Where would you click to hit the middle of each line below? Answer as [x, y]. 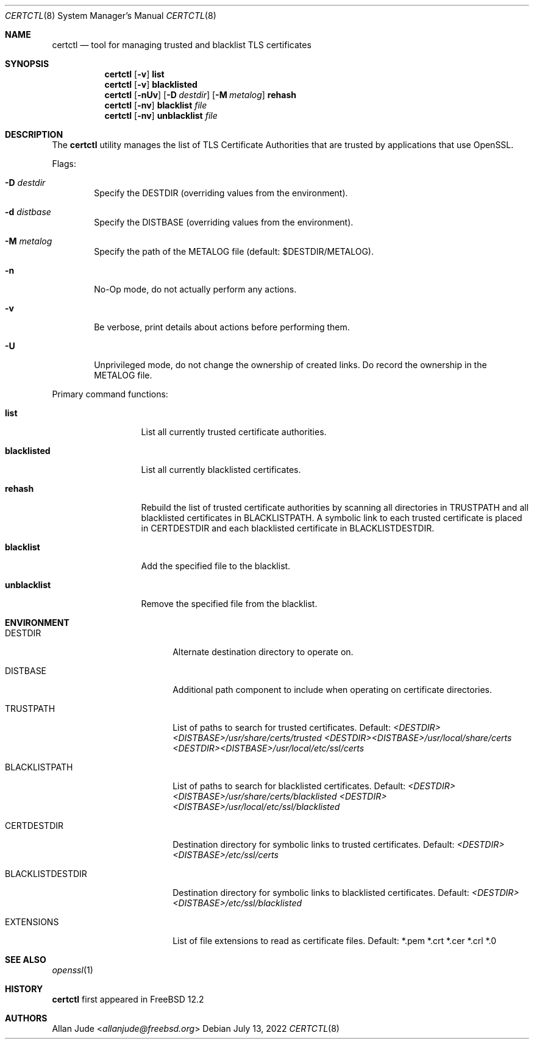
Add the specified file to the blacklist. [216, 566]
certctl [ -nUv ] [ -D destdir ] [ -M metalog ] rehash [200, 95]
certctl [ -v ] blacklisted [151, 84]
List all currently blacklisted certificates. [221, 470]
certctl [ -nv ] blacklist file [156, 105]
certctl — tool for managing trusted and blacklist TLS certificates [182, 45]
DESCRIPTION [34, 134]
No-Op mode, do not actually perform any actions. [195, 289]
